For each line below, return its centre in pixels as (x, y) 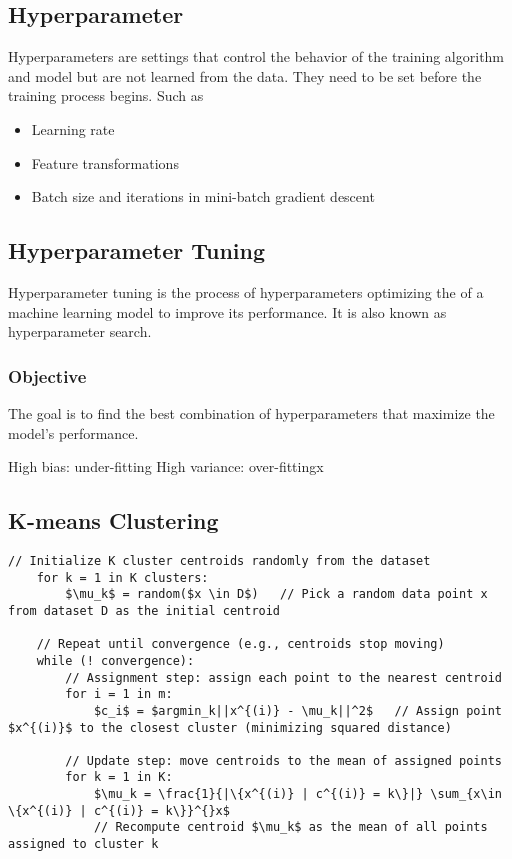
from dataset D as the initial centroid (144, 610)
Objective (47, 375)
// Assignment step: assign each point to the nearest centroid (283, 677)
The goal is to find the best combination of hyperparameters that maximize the (251, 412)
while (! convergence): (115, 660)
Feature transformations (105, 162)
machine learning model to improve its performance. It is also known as (227, 311)
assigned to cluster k (83, 844)
